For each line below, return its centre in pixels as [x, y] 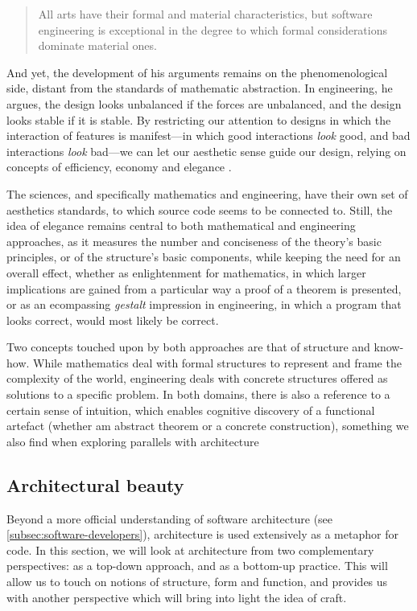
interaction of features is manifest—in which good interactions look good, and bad [208, 135]
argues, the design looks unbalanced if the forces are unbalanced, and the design [204, 103]
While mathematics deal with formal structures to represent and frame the [217, 362]
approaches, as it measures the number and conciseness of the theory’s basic [194, 241]
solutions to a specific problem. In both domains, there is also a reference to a [198, 394]
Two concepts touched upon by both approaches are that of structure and [188, 347]
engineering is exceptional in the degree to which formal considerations [213, 29]
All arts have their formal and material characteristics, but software [205, 14]
